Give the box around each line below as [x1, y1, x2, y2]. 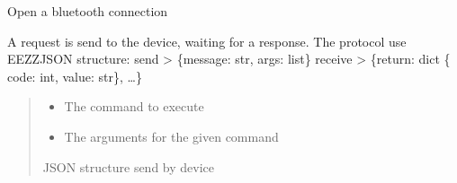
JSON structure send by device [42, 157, 215, 176]
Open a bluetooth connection [7, 2, 168, 20]
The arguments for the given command [64, 126, 279, 145]
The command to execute [64, 97, 204, 116]
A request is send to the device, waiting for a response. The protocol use [7, 31, 407, 50]
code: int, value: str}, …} [7, 66, 142, 85]
